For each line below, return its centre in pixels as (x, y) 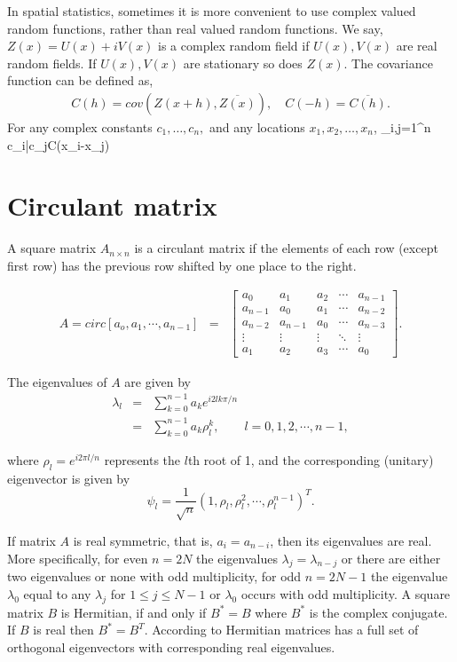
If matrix (32, 540)
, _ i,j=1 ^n (402, 127)
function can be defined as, (80, 80)
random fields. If (52, 63)
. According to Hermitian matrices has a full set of (281, 630)
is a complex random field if (234, 46)
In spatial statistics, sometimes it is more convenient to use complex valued (212, 11)
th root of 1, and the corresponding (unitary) (311, 459)
